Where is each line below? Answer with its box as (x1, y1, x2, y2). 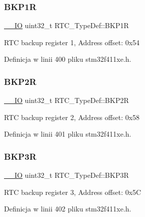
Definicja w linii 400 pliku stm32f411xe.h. (4, 54, 131, 64)
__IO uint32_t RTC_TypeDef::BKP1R (4, 20, 129, 31)
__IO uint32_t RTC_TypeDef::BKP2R (4, 95, 129, 105)
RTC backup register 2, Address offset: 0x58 (4, 112, 140, 122)
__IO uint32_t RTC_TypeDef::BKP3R (4, 170, 129, 180)
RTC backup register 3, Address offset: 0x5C (4, 186, 141, 197)
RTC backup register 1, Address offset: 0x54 (4, 37, 140, 47)
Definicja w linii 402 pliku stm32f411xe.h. (4, 203, 131, 214)
